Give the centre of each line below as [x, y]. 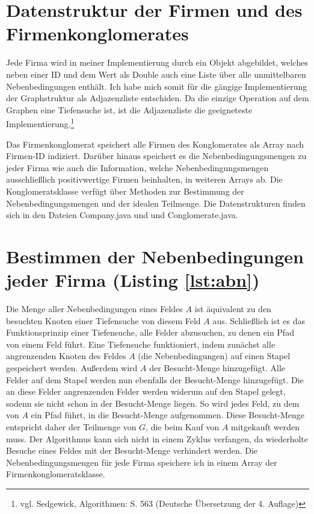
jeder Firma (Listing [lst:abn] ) [133, 280]
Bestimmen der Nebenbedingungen [155, 256]
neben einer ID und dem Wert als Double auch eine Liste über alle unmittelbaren [156, 74]
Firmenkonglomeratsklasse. [56, 474]
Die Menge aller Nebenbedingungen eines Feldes [94, 309]
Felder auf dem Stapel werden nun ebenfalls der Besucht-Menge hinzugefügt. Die [155, 379]
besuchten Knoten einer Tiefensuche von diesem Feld [103, 320]
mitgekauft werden [266, 426]
